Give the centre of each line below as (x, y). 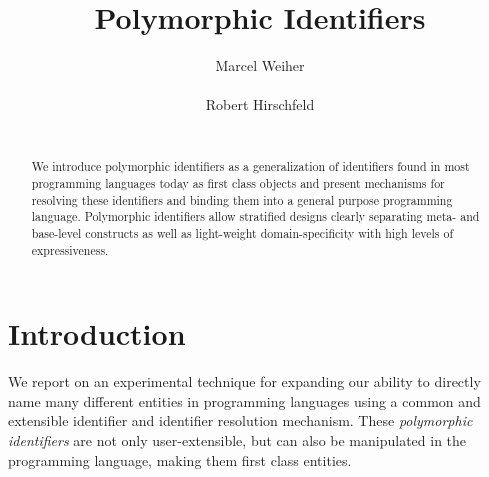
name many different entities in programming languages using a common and (244, 400)
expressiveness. (70, 249)
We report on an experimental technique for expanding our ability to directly (244, 381)
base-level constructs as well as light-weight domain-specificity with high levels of (242, 232)
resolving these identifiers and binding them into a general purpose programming (242, 199)
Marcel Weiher (260, 65)
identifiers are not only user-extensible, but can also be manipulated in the (237, 439)
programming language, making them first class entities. (180, 459)
